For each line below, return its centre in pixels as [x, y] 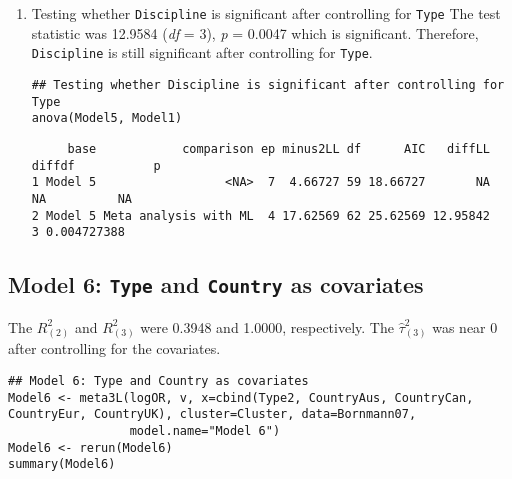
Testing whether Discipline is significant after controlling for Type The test [266, 13]
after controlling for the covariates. [114, 348]
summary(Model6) [62, 464]
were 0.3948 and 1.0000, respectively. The [267, 326]
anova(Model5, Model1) [107, 118]
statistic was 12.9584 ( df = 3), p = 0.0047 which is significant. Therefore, [255, 32]
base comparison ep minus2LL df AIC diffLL [278, 148]
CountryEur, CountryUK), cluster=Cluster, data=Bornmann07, [212, 414]
